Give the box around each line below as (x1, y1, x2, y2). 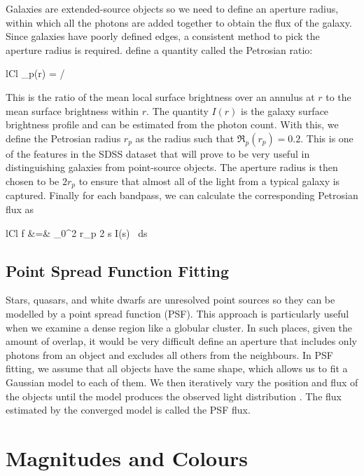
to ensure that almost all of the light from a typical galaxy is (78, 173, 340, 188)
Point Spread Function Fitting (6, 259, 230, 281)
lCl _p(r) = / (6, 66, 65, 81)
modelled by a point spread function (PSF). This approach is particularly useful (6, 306, 349, 320)
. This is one (300, 130, 353, 145)
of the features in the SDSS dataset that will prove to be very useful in (6, 146, 310, 161)
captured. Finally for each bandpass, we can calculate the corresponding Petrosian (6, 188, 358, 203)
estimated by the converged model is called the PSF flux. (6, 402, 251, 417)
